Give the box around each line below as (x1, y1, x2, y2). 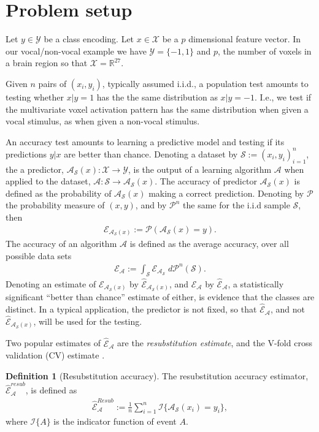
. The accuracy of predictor (155, 175, 257, 188)
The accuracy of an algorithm (6, 237, 117, 250)
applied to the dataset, (6, 175, 91, 188)
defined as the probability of (6, 186, 112, 199)
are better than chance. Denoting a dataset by (64, 147, 238, 160)
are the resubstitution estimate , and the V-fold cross (117, 336, 312, 349)
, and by (135, 199, 167, 211)
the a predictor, (6, 162, 64, 175)
